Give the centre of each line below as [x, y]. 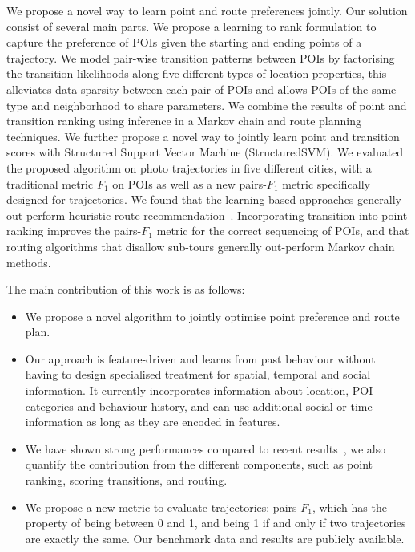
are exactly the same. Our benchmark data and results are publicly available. [215, 538]
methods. [29, 262]
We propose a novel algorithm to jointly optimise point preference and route [212, 316]
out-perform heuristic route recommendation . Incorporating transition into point [207, 215]
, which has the [349, 507]
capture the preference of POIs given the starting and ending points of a [184, 42]
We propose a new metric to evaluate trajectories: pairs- [163, 507]
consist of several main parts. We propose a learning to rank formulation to [191, 26]
